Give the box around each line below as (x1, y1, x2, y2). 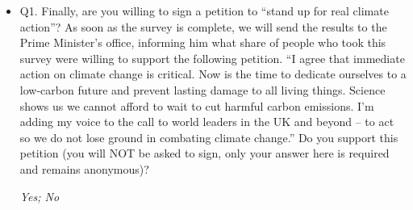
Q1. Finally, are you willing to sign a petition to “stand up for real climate (19, 2, 389, 19)
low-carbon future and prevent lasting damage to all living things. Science (19, 81, 386, 98)
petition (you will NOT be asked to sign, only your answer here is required (19, 145, 390, 162)
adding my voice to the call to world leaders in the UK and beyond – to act (19, 113, 394, 130)
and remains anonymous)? (19, 160, 149, 177)
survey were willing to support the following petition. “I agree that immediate (19, 49, 405, 66)
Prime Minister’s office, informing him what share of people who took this (19, 34, 386, 51)
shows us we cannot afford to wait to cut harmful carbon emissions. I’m (19, 97, 374, 114)
